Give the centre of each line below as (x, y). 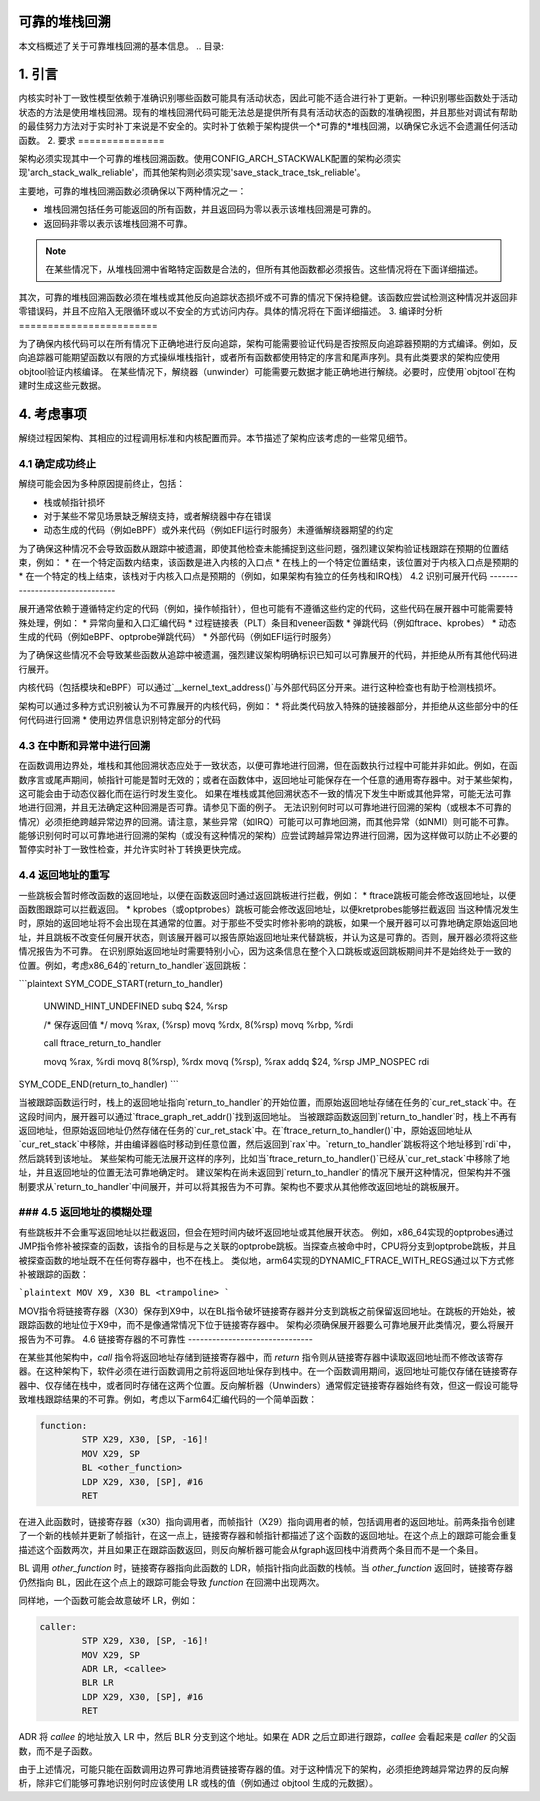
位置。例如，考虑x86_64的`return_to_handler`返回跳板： (134, 965)
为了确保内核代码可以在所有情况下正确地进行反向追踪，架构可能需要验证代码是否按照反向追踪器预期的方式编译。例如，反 (268, 343)
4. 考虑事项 (52, 413)
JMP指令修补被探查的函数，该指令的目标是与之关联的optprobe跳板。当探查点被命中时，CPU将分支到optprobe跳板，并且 (267, 1246)
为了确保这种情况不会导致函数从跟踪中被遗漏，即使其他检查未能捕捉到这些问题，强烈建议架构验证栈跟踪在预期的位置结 (263, 548)
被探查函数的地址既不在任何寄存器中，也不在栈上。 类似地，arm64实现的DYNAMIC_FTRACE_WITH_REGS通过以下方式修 (266, 1260)
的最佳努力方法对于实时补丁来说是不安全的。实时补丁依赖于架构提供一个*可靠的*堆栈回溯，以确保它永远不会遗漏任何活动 (268, 126)
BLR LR (97, 1683)
